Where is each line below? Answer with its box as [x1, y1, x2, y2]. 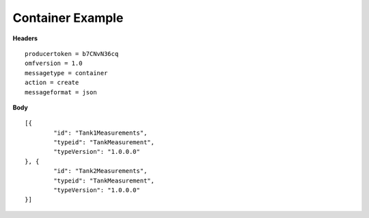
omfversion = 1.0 [25, 59, 83, 68]
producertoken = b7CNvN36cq [25, 50, 119, 57]
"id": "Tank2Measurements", [53, 167, 148, 175]
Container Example [12, 10, 124, 25]
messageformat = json [25, 88, 97, 96]
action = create [25, 79, 79, 87]
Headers [12, 34, 38, 42]
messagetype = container [25, 69, 108, 77]
